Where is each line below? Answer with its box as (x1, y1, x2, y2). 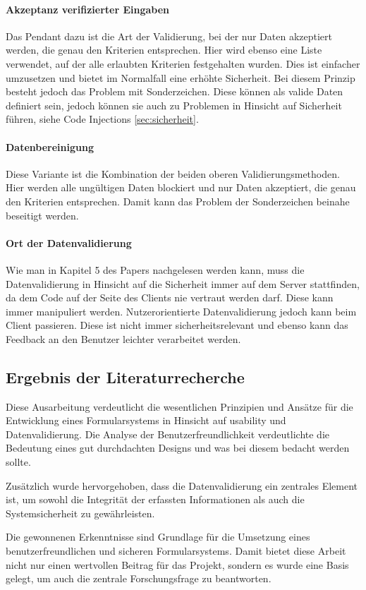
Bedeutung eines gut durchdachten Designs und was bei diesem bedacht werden (6, 440, 350, 455)
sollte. (6, 454, 31, 469)
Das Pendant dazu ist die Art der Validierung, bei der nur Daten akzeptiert (6, 28, 333, 43)
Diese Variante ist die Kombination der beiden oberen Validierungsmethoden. (6, 166, 340, 181)
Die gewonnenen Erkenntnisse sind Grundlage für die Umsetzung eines (6, 529, 310, 544)
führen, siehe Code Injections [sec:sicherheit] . (6, 112, 199, 126)
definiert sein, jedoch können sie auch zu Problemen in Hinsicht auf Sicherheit (6, 97, 342, 112)
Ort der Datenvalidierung (6, 235, 132, 250)
